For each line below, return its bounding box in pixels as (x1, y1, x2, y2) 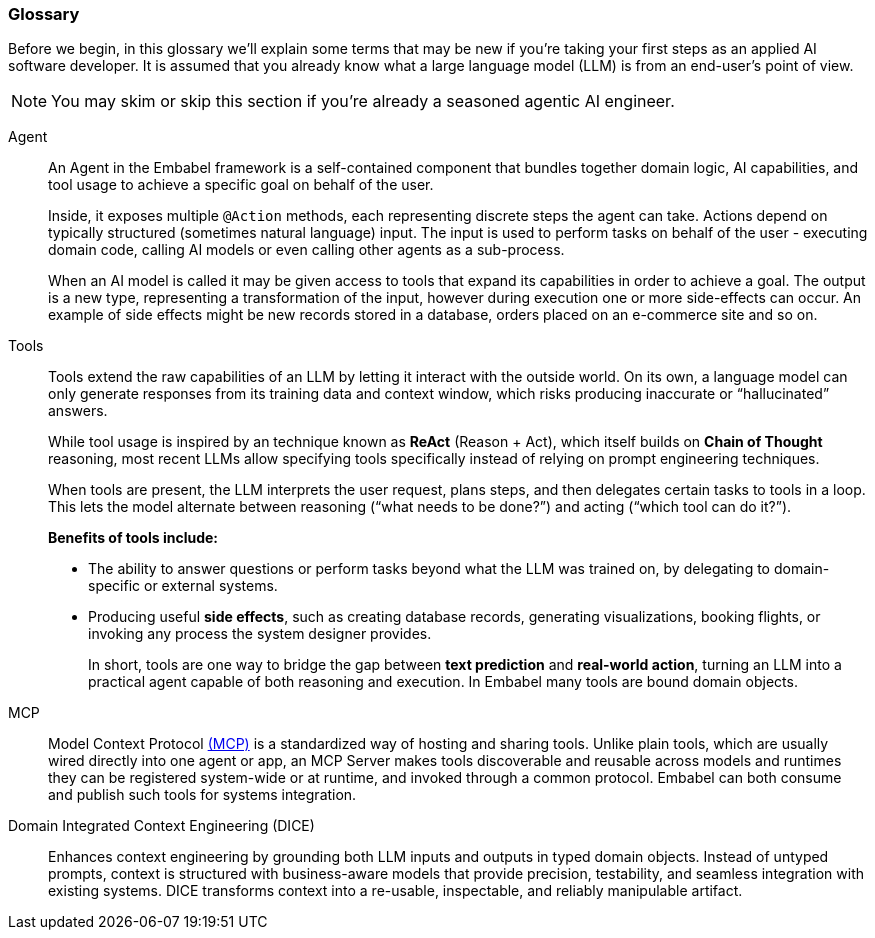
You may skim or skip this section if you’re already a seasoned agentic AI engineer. (51, 91, 675, 112)
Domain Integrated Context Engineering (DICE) (8, 817, 315, 835)
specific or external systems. (88, 577, 278, 595)
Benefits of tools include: (48, 529, 219, 547)
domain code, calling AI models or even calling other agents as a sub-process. (48, 241, 565, 259)
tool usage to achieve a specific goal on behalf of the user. (48, 176, 434, 194)
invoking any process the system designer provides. (88, 625, 432, 643)
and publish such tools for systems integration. (48, 786, 357, 804)
